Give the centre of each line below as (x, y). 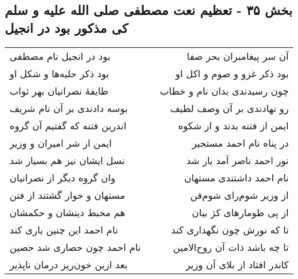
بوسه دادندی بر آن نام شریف (69, 108)
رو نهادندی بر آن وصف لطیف (229, 108)
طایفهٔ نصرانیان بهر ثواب (59, 90)
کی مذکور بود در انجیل (66, 27)
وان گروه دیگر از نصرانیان (63, 177)
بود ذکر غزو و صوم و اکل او (232, 73)
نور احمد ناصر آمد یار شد (238, 160)
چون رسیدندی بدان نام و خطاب (224, 90)
